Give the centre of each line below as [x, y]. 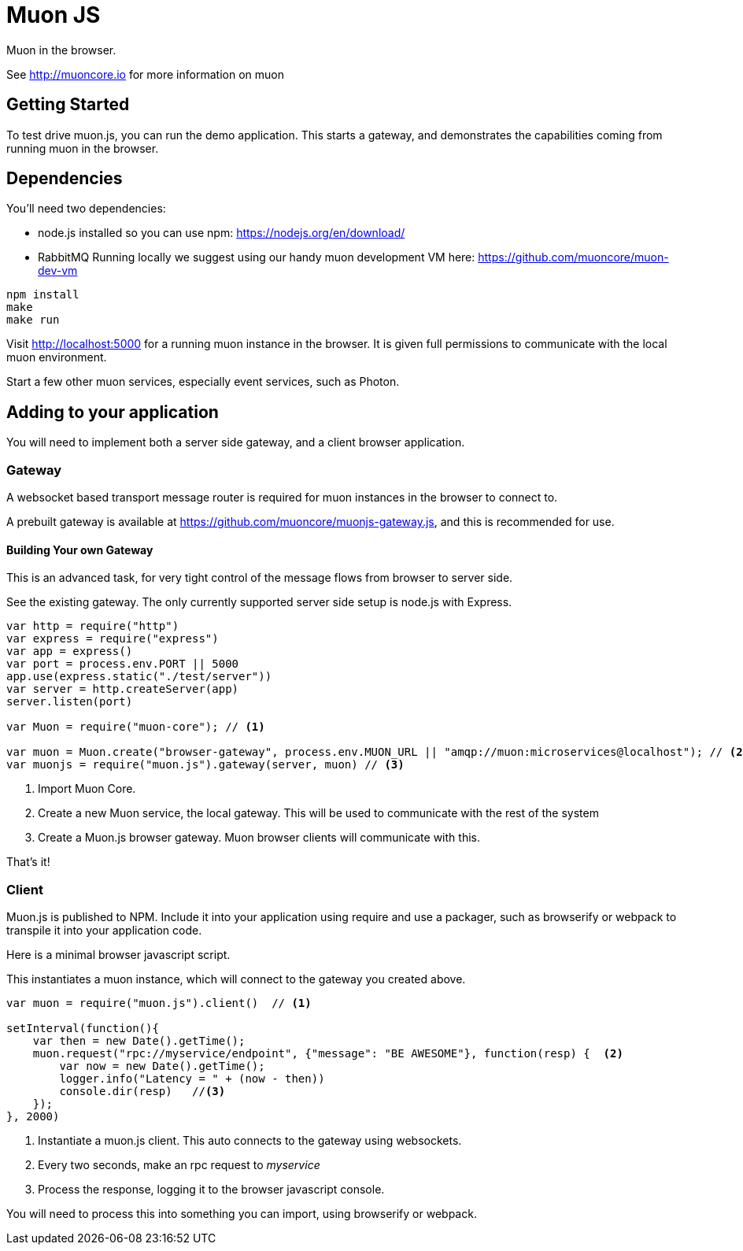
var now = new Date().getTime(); [162, 1066]
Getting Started [68, 105]
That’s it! [28, 862]
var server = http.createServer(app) [123, 689]
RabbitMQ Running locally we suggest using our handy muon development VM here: [257, 257]
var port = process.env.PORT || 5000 [123, 664]
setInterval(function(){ [83, 1028]
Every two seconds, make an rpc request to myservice [179, 1165]
